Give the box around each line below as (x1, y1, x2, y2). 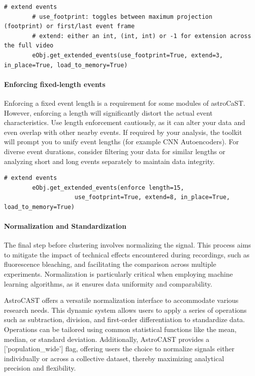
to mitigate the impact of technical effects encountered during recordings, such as (4, 249, 250, 259)
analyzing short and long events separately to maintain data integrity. (4, 156, 215, 166)
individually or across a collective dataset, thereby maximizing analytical (4, 353, 224, 363)
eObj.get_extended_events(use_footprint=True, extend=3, (32, 51, 223, 59)
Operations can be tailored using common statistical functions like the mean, (4, 324, 237, 334)
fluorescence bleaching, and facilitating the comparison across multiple (4, 259, 217, 269)
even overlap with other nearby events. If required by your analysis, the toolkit (4, 126, 242, 137)
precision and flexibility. (4, 363, 76, 373)
